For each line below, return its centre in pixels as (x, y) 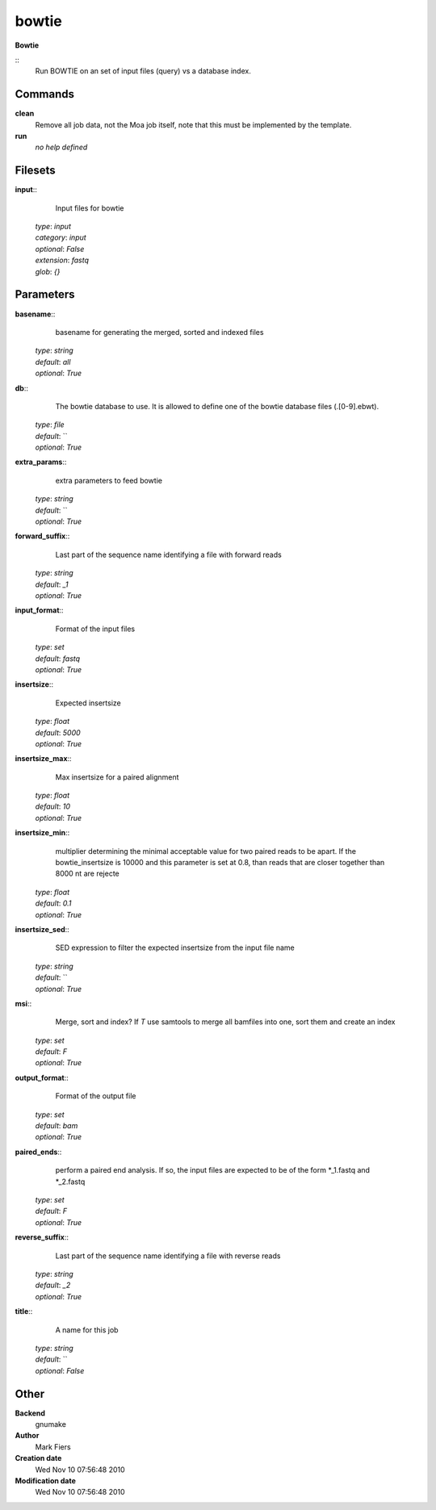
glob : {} (48, 271)
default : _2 (53, 1285)
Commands (45, 94)
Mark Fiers (53, 1447)
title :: (24, 1311)
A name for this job (87, 1330)
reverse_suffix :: (42, 1237)
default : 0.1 (53, 903)
